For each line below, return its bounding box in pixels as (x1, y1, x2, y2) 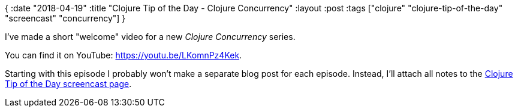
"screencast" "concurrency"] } (5, 13, 126, 23)
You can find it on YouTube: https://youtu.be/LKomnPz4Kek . (5, 50, 242, 60)
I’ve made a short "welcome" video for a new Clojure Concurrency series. (5, 32, 296, 42)
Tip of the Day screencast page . (5, 79, 132, 89)
